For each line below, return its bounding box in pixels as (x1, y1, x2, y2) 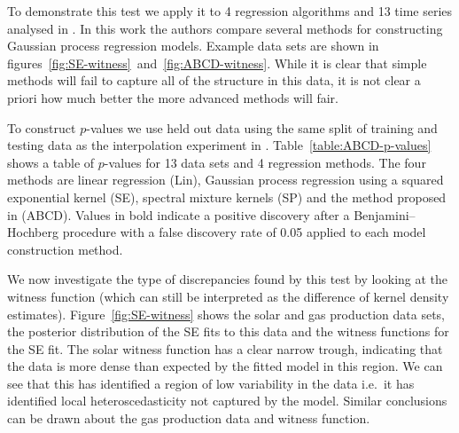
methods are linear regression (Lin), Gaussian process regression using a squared (7, 170, 444, 189)
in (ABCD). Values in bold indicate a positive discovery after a (7, 205, 350, 224)
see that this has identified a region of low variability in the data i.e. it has (7, 374, 415, 392)
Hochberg (7, 223, 58, 241)
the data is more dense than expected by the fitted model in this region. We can (7, 357, 443, 375)
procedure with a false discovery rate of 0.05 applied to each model (62, 223, 426, 241)
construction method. (7, 240, 123, 258)
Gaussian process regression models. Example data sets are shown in (7, 36, 379, 55)
